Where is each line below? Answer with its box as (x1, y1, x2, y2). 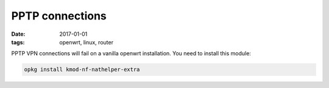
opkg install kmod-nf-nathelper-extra (24, 66, 140, 73)
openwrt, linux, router (59, 38, 114, 46)
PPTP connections (11, 9, 107, 22)
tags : (11, 38, 25, 46)
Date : (11, 30, 26, 38)
